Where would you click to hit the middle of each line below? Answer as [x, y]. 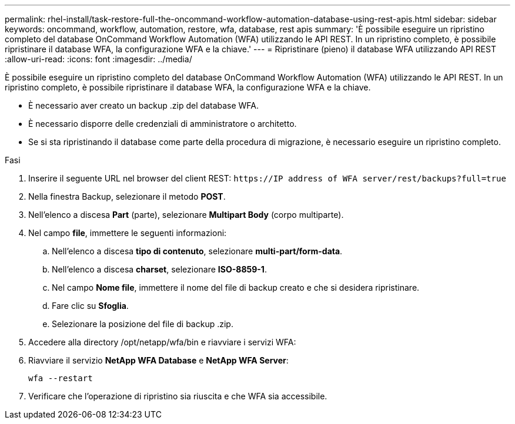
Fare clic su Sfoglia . [90, 306]
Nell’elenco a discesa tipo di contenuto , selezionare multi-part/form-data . [197, 251]
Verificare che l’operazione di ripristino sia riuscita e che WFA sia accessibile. [178, 396]
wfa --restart [61, 378]
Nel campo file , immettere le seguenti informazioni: [128, 233]
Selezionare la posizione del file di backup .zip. [143, 324]
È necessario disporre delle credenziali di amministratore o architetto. [163, 124]
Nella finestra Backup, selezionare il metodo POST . [127, 196]
